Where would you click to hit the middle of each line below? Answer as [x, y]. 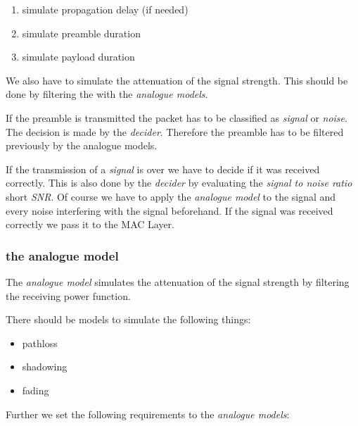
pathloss [40, 343]
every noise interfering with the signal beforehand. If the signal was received [170, 210]
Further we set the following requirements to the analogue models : [148, 414]
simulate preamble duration [81, 33]
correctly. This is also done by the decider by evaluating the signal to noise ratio [179, 183]
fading [36, 390]
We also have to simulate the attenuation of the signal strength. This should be [177, 80]
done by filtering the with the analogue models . [107, 94]
